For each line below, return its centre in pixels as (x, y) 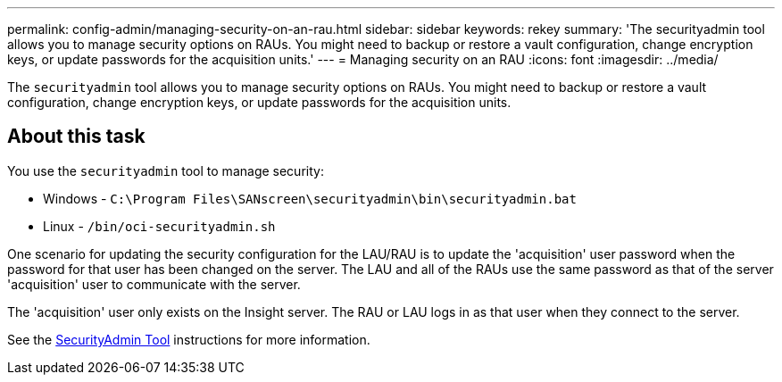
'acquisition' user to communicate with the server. (154, 284)
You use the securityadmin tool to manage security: (166, 170)
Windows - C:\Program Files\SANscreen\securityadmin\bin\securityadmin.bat (310, 198)
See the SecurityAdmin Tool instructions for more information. (189, 339)
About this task (76, 137)
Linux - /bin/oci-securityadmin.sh (159, 226)
